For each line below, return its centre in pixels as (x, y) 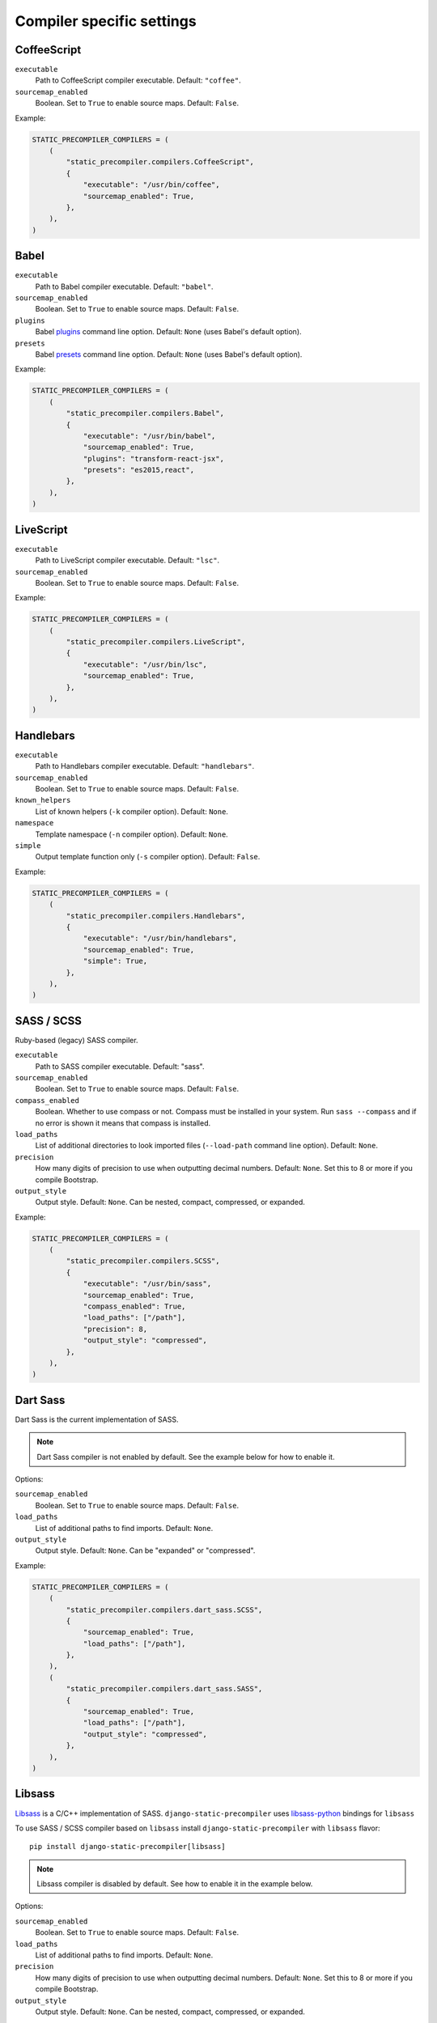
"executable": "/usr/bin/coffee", (151, 185)
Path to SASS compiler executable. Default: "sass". (120, 1066)
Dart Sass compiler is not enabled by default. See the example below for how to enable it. (186, 1457)
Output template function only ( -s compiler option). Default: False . (148, 857)
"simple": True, (115, 961)
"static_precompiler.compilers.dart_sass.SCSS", (164, 1609)
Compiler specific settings (106, 21)
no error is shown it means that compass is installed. (123, 1123)
